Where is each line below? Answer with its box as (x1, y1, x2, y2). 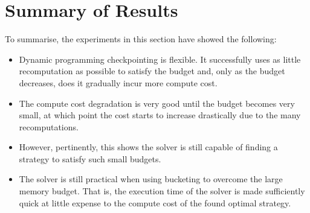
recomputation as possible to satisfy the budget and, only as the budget (19, 65, 285, 77)
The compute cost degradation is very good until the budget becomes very (19, 97, 295, 109)
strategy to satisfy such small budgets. (19, 152, 161, 165)
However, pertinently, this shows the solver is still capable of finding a (19, 141, 278, 153)
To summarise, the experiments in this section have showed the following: (5, 33, 277, 45)
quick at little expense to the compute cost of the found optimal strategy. (19, 196, 291, 209)
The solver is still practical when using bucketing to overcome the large (19, 173, 283, 185)
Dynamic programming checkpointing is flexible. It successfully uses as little (19, 52, 301, 65)
